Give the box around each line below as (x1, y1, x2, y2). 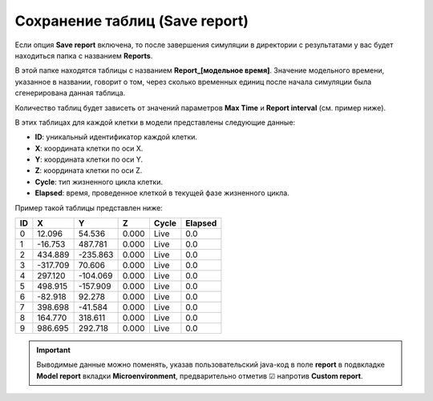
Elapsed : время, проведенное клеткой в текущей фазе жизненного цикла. (34, 188, 290, 198)
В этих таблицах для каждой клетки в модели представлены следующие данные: (14, 117, 296, 127)
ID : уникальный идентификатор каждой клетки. (34, 132, 198, 142)
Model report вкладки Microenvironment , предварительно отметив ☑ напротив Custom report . (36, 371, 364, 380)
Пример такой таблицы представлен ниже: (14, 203, 164, 212)
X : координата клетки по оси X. (34, 143, 144, 153)
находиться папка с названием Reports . (14, 50, 153, 60)
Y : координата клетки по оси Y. (34, 154, 144, 164)
